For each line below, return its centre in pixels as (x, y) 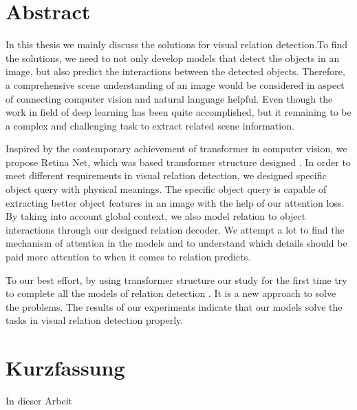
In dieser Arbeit (39, 401)
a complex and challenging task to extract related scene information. (150, 125)
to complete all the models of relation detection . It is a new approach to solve (171, 293)
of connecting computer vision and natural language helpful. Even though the (169, 98)
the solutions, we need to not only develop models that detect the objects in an (173, 58)
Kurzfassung (65, 368)
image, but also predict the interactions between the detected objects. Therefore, (175, 71)
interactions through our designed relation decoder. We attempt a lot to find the (175, 229)
